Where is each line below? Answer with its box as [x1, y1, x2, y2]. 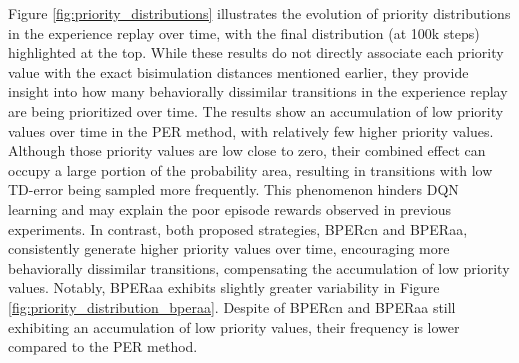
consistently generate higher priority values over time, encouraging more [8, 238, 450, 259]
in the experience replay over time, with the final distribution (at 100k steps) [8, 22, 480, 43]
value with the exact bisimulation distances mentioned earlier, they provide [8, 61, 469, 82]
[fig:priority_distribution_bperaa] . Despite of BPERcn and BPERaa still [8, 296, 456, 317]
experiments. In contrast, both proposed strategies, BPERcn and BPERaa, [8, 218, 468, 239]
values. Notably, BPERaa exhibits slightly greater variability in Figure [8, 277, 440, 298]
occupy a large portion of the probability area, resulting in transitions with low [8, 159, 493, 180]
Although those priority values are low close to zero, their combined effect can [8, 140, 486, 161]
